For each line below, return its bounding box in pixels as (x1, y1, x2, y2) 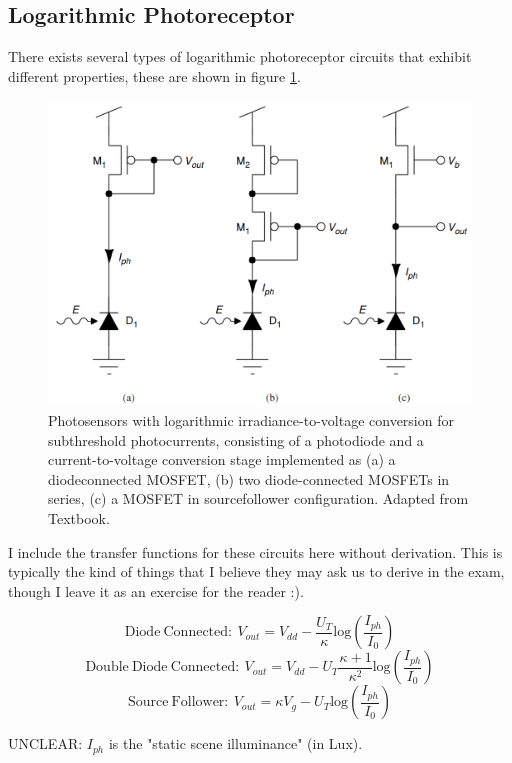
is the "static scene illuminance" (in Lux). (108, 733, 363, 754)
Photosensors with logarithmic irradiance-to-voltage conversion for (48, 409, 454, 430)
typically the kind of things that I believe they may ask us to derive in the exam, (8, 561, 505, 582)
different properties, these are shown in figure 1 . (8, 65, 301, 86)
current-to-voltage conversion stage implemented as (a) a (48, 449, 396, 470)
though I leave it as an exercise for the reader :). (8, 580, 304, 601)
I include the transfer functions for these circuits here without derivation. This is (8, 541, 503, 562)
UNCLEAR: (8, 733, 83, 754)
